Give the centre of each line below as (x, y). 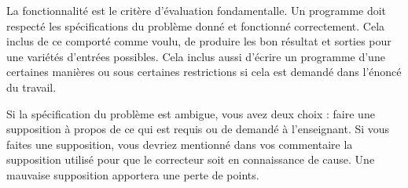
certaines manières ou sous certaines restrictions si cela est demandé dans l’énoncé (204, 72)
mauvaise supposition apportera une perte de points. (133, 174)
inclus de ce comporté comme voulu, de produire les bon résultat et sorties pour (199, 41)
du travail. (31, 87)
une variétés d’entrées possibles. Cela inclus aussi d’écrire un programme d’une (196, 56)
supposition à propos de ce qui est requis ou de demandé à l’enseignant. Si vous (198, 129)
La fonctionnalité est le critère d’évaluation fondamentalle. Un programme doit (197, 10)
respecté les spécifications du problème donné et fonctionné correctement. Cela (196, 25)
